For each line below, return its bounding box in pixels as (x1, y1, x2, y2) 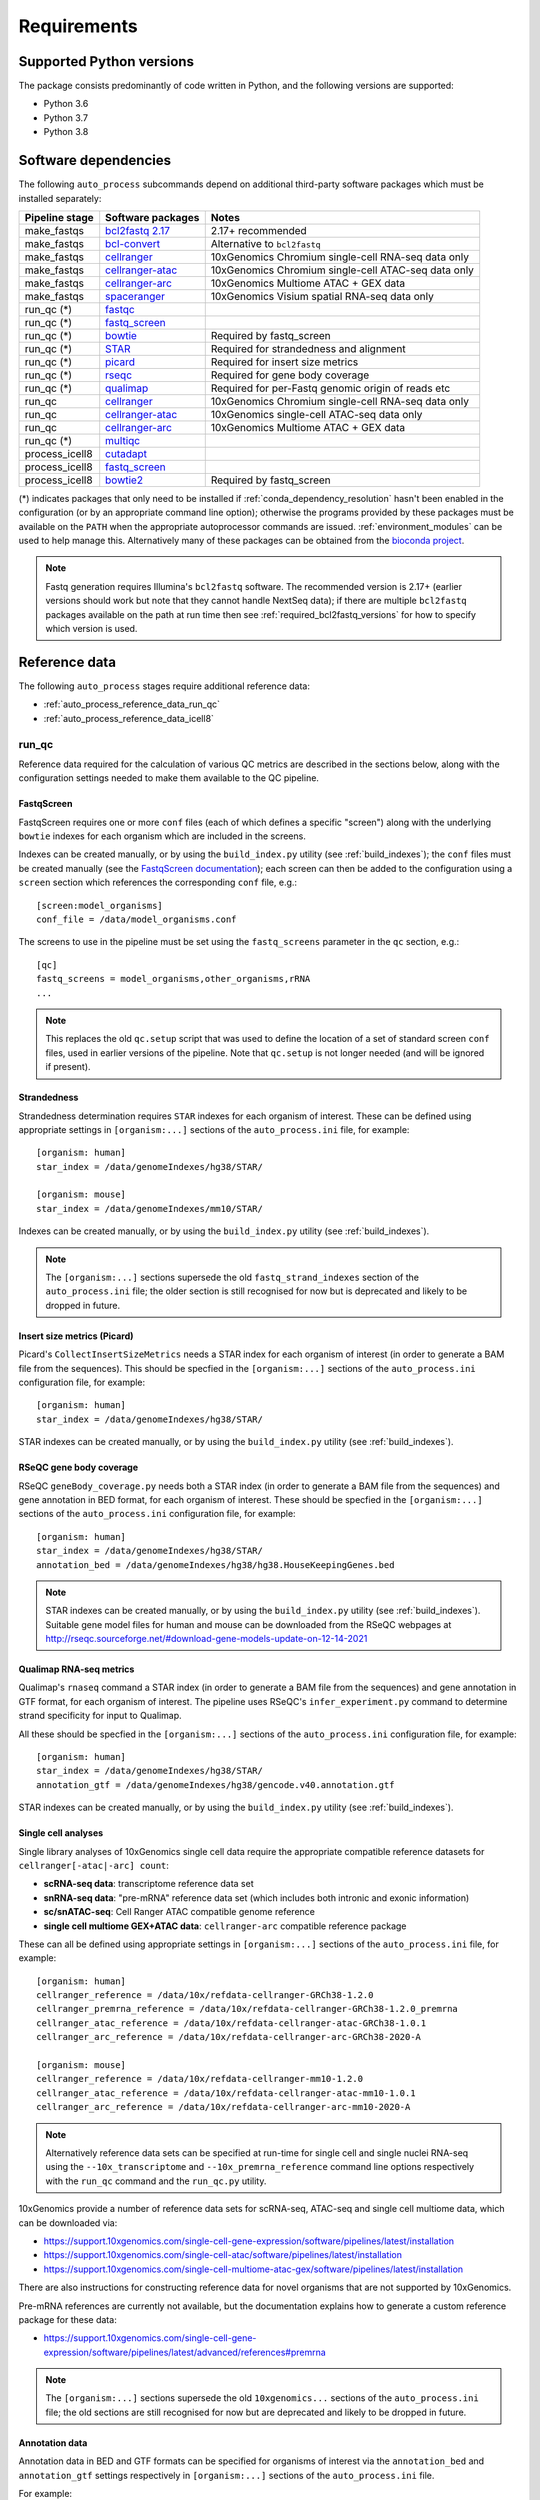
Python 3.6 (43, 98, 89, 110)
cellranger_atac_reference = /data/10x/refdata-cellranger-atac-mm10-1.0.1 (36, 2087, 416, 2099)
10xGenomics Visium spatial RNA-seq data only (210, 289, 434, 303)
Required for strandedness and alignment (210, 341, 406, 355)
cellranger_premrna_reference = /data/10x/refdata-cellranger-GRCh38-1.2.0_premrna (36, 2003, 459, 2015)
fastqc (105, 302, 135, 316)
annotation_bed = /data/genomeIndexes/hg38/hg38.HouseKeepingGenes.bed (36, 1559, 395, 1570)
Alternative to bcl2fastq (210, 236, 321, 250)
